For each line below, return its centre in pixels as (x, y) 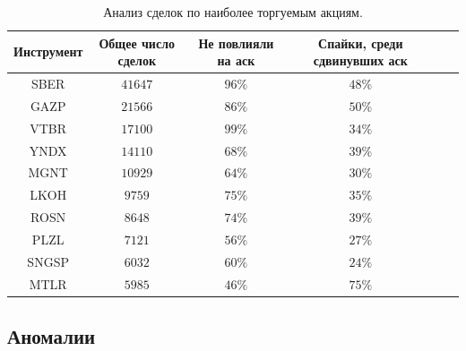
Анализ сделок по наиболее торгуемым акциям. (233, 12)
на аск (236, 60)
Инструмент (48, 51)
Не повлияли (236, 43)
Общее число (137, 43)
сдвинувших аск (360, 60)
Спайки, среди (361, 43)
